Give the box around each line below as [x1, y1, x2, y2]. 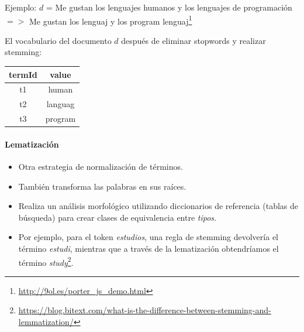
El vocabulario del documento [5, 34, 112, 46]
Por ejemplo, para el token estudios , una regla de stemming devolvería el [18, 231, 278, 243]
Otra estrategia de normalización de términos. [18, 160, 183, 172]
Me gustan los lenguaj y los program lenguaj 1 [29, 13, 192, 27]
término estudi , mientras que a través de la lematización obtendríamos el [18, 242, 279, 254]
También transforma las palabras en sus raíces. [18, 180, 186, 192]
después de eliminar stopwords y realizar [121, 34, 266, 46]
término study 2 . [18, 254, 74, 268]
